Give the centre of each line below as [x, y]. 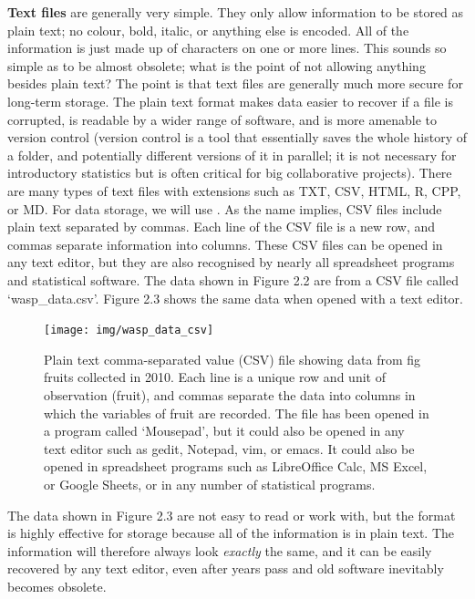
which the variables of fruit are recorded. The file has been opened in [237, 413]
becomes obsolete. [57, 586]
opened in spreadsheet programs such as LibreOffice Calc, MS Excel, [236, 466]
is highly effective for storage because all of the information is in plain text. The [231, 533]
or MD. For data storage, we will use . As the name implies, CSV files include [225, 208]
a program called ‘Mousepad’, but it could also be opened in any [224, 431]
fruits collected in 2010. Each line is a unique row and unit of [215, 377]
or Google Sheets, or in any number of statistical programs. [210, 484]
